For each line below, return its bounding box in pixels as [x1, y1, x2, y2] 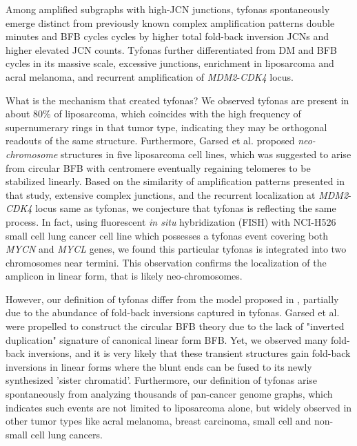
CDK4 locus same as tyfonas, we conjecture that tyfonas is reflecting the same [6, 201, 336, 215]
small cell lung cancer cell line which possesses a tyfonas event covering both [6, 228, 328, 242]
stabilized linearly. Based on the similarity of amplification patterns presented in [6, 174, 345, 188]
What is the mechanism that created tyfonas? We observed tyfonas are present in [6, 93, 349, 107]
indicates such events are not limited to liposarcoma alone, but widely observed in [6, 400, 352, 414]
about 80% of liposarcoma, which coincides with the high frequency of [6, 106, 301, 121]
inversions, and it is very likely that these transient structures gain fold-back [28, 346, 351, 360]
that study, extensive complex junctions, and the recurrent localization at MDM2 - [6, 187, 351, 202]
